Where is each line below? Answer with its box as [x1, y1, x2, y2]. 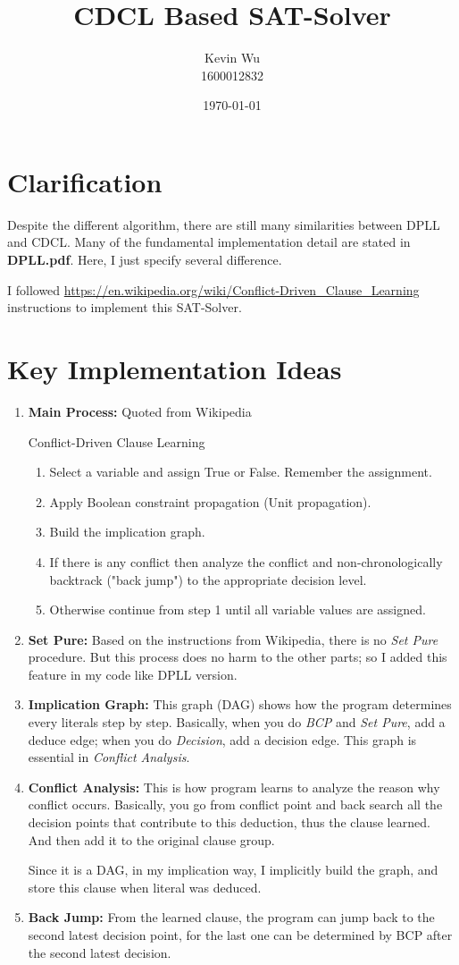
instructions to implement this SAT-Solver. [7, 298, 242, 317]
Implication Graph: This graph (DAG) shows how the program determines [28, 695, 452, 714]
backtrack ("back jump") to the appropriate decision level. [49, 570, 367, 588]
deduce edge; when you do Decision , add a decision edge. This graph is [28, 730, 417, 749]
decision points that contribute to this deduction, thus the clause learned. [28, 813, 430, 832]
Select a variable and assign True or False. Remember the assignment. [49, 462, 432, 481]
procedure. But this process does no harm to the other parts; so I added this [28, 648, 447, 666]
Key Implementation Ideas [7, 351, 342, 386]
